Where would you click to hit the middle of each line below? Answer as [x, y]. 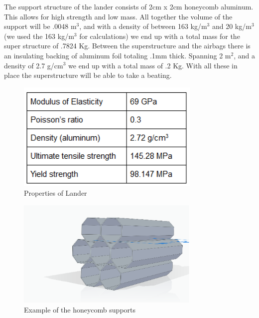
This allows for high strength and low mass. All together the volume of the [118, 16]
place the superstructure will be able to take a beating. [88, 75]
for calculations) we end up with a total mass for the [160, 36]
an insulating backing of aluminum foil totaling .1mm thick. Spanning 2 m [118, 55]
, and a [245, 55]
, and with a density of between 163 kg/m [143, 26]
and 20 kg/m [232, 26]
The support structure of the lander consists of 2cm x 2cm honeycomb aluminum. [129, 6]
